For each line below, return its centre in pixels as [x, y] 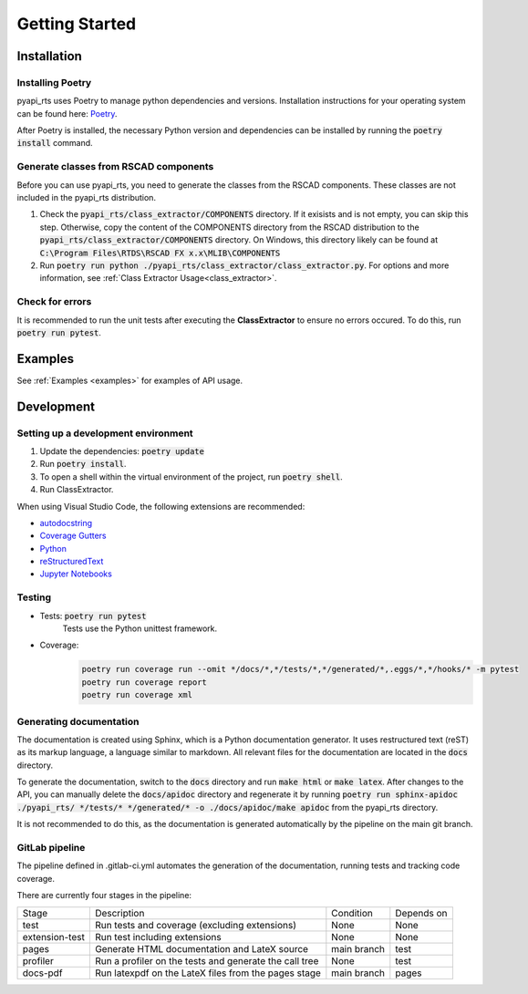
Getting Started [77, 24]
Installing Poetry [54, 82]
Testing [34, 597]
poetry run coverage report [144, 682]
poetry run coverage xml [137, 695]
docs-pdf [42, 973]
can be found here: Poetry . [67, 113]
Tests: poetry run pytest [93, 616]
